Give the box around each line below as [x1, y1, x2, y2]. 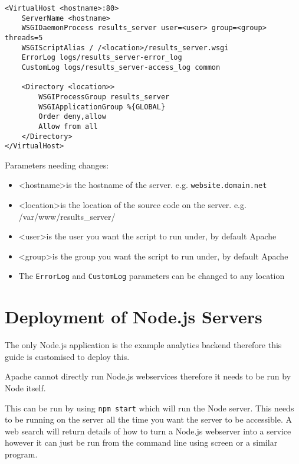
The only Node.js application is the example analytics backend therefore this [5, 339, 282, 351]
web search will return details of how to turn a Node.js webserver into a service [5, 424, 291, 437]
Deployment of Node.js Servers [5, 304, 262, 329]
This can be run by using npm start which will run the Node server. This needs [5, 401, 294, 414]
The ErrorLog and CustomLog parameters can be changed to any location [18, 270, 285, 282]
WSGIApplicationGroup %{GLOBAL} [38, 102, 166, 111]
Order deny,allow [38, 112, 106, 121]
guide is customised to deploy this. [5, 350, 130, 362]
